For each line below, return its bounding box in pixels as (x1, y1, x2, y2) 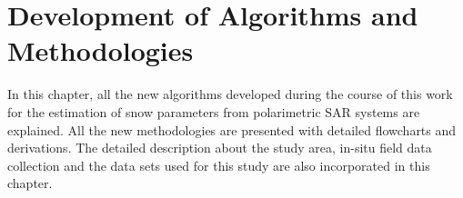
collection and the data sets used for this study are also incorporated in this (7, 155, 430, 174)
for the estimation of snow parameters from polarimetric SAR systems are (7, 102, 420, 121)
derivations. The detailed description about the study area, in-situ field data (7, 138, 432, 157)
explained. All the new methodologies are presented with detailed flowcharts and (7, 120, 457, 139)
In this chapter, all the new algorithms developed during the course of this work (7, 84, 453, 104)
